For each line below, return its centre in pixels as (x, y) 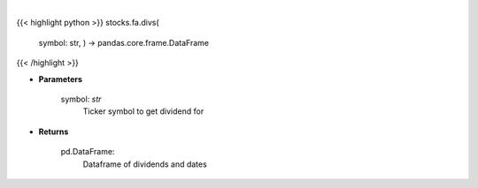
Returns (54, 132)
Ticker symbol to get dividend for (143, 111)
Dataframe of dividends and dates (145, 164)
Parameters (61, 79)
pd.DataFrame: (88, 152)
